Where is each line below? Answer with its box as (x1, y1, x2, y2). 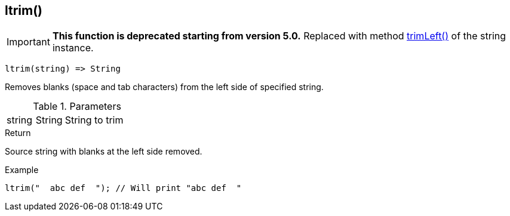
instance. (52, 42, 94, 54)
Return (5, 128, 31, 138)
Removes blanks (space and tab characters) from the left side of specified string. (5, 82, 324, 92)
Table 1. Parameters (33, 100, 121, 113)
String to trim (64, 114, 124, 126)
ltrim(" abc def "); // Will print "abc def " (5, 183, 242, 193)
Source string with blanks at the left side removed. (5, 146, 202, 157)
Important (7, 36, 50, 48)
